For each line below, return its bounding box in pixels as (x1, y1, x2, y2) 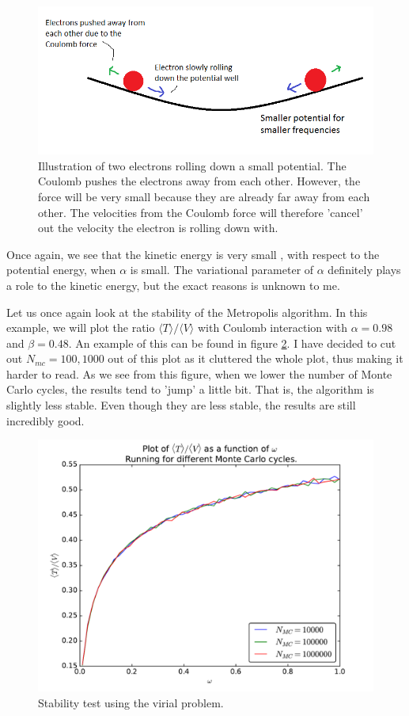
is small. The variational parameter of (130, 261, 314, 278)
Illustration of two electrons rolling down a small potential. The (38, 157, 347, 173)
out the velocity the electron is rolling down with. (38, 219, 278, 236)
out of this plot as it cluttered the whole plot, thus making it (108, 350, 403, 367)
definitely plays (328, 261, 401, 278)
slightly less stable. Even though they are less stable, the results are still (6, 397, 356, 413)
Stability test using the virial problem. (38, 694, 224, 710)
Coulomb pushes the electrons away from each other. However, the (38, 173, 361, 189)
